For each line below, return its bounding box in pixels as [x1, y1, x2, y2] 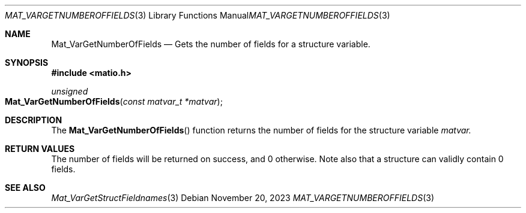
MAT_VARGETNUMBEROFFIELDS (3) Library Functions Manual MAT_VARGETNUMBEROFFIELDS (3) [5, 10, 390, 20]
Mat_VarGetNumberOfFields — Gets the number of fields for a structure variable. [51, 39, 370, 49]
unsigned [51, 86, 88, 96]
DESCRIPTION [5, 115, 62, 125]
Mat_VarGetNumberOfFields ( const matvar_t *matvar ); [5, 96, 223, 106]
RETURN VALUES [5, 144, 75, 154]
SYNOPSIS [5, 57, 49, 68]
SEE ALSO [5, 182, 46, 193]
